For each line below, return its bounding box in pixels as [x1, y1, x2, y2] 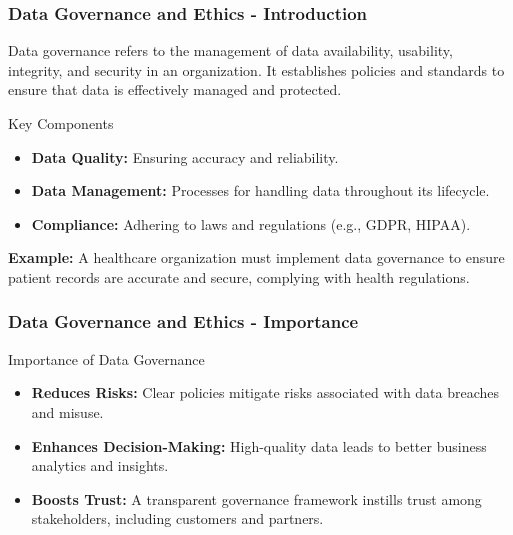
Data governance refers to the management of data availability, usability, [8, 40, 453, 61]
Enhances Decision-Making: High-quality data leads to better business [31, 435, 487, 456]
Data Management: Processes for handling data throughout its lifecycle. [31, 180, 490, 201]
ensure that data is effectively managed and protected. [8, 79, 342, 100]
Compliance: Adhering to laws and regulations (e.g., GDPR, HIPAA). [31, 213, 471, 234]
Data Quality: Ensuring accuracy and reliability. [31, 146, 339, 167]
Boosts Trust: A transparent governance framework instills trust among [31, 488, 482, 509]
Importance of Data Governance [8, 348, 205, 369]
